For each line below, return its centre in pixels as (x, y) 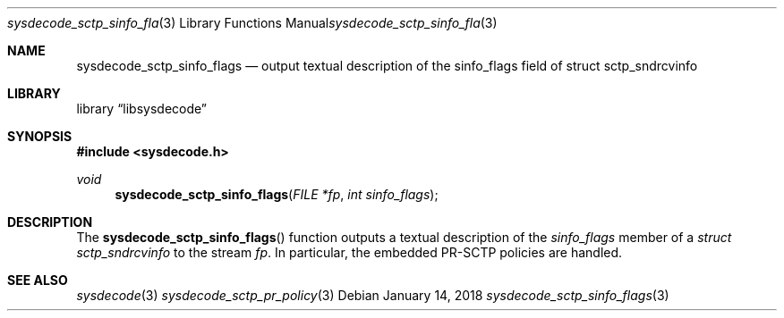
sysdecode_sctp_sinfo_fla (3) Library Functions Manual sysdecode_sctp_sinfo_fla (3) (252, 23)
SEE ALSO (38, 280)
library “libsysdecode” (142, 109)
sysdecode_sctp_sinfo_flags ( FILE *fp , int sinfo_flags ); (277, 194)
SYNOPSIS (40, 136)
